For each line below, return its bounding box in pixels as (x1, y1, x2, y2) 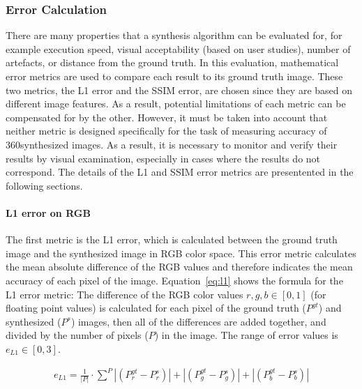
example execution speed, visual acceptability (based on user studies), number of (6, 41, 351, 56)
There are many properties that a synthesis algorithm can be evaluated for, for (6, 28, 342, 43)
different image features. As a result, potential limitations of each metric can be (6, 96, 346, 111)
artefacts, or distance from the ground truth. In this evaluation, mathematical (6, 55, 339, 70)
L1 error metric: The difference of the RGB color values (6, 287, 243, 301)
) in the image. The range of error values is (154, 328, 338, 342)
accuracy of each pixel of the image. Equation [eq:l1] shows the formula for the (6, 273, 343, 287)
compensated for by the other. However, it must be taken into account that (6, 109, 328, 124)
